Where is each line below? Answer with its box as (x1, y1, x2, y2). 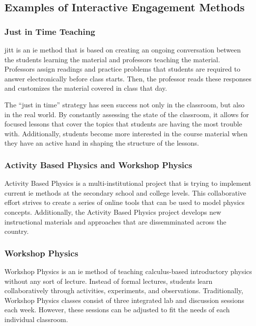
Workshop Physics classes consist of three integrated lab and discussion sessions (4, 295, 244, 305)
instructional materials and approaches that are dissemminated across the (4, 216, 227, 226)
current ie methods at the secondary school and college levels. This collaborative (4, 187, 247, 198)
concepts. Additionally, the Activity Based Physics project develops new (4, 206, 222, 217)
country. (4, 226, 29, 236)
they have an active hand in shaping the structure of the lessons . (4, 138, 199, 148)
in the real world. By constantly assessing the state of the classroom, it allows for (4, 109, 249, 119)
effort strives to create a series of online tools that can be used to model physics (4, 197, 245, 207)
